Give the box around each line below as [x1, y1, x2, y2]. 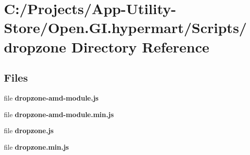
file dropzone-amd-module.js [4, 92, 99, 103]
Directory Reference [71, 36, 209, 56]
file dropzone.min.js [4, 141, 69, 152]
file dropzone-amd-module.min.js [4, 109, 114, 119]
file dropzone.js [4, 125, 54, 136]
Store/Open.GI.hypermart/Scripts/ [4, 17, 247, 37]
